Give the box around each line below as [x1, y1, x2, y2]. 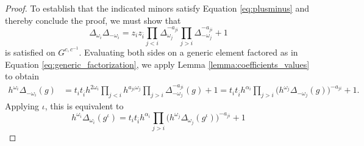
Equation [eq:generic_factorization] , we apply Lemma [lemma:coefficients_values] [5, 57, 310, 70]
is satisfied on [5, 45, 55, 58]
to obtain [5, 70, 40, 82]
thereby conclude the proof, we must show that [5, 13, 181, 26]
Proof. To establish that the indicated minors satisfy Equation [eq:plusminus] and [5, 2, 309, 14]
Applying [5, 100, 40, 112]
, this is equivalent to [45, 100, 124, 112]
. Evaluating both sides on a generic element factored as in [79, 45, 298, 58]
